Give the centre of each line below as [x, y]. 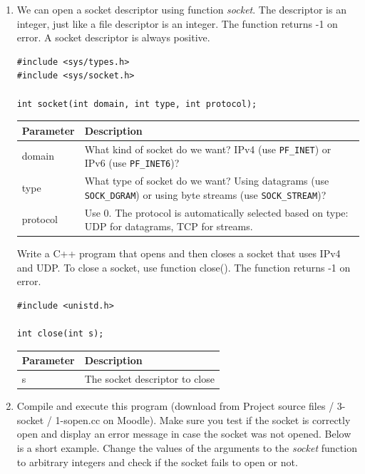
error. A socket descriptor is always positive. [113, 37]
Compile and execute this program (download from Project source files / [175, 406]
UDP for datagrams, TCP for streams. [169, 226]
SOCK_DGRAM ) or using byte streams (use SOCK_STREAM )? [205, 194]
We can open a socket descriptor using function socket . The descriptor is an [181, 9]
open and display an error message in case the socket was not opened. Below [184, 434]
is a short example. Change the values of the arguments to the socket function [187, 448]
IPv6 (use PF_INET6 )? [132, 163]
